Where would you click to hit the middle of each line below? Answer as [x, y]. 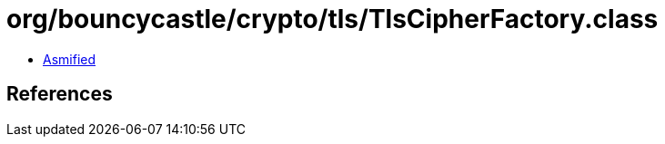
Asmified [70, 59]
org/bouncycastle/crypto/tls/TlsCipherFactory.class [332, 19]
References [60, 94]
